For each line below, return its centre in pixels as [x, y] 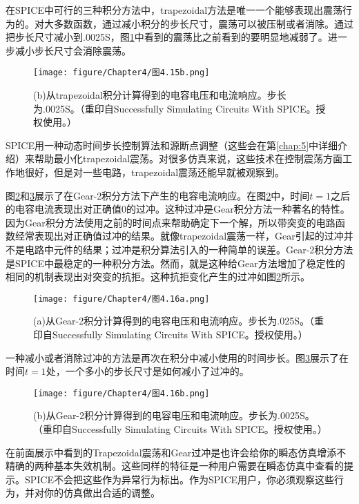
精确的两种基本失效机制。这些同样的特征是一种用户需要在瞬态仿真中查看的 [175, 466]
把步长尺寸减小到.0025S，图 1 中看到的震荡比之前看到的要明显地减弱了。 [167, 37]
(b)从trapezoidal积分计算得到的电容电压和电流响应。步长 [160, 95]
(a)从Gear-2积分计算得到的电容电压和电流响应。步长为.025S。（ [174, 321]
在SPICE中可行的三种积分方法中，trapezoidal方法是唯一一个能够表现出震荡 [174, 10]
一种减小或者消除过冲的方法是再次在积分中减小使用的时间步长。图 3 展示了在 [177, 357]
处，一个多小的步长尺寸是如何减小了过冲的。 [147, 371]
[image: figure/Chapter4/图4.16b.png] [122, 393]
